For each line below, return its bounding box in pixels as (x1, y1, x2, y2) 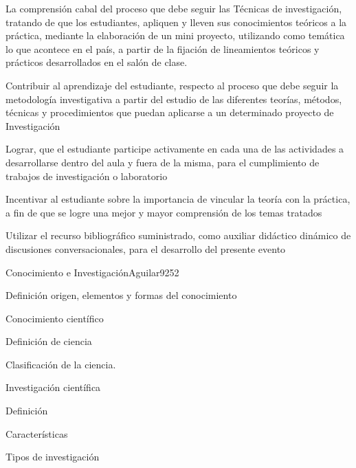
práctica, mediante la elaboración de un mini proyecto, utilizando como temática (5, 28, 345, 43)
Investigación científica (5, 380, 101, 394)
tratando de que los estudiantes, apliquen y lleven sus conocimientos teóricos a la (5, 14, 347, 29)
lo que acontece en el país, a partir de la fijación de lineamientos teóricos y (5, 41, 320, 56)
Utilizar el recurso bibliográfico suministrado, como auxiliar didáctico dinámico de (5, 228, 351, 243)
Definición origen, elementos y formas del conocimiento (5, 288, 237, 302)
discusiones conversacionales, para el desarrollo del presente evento (5, 241, 286, 256)
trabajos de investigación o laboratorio (5, 168, 168, 183)
